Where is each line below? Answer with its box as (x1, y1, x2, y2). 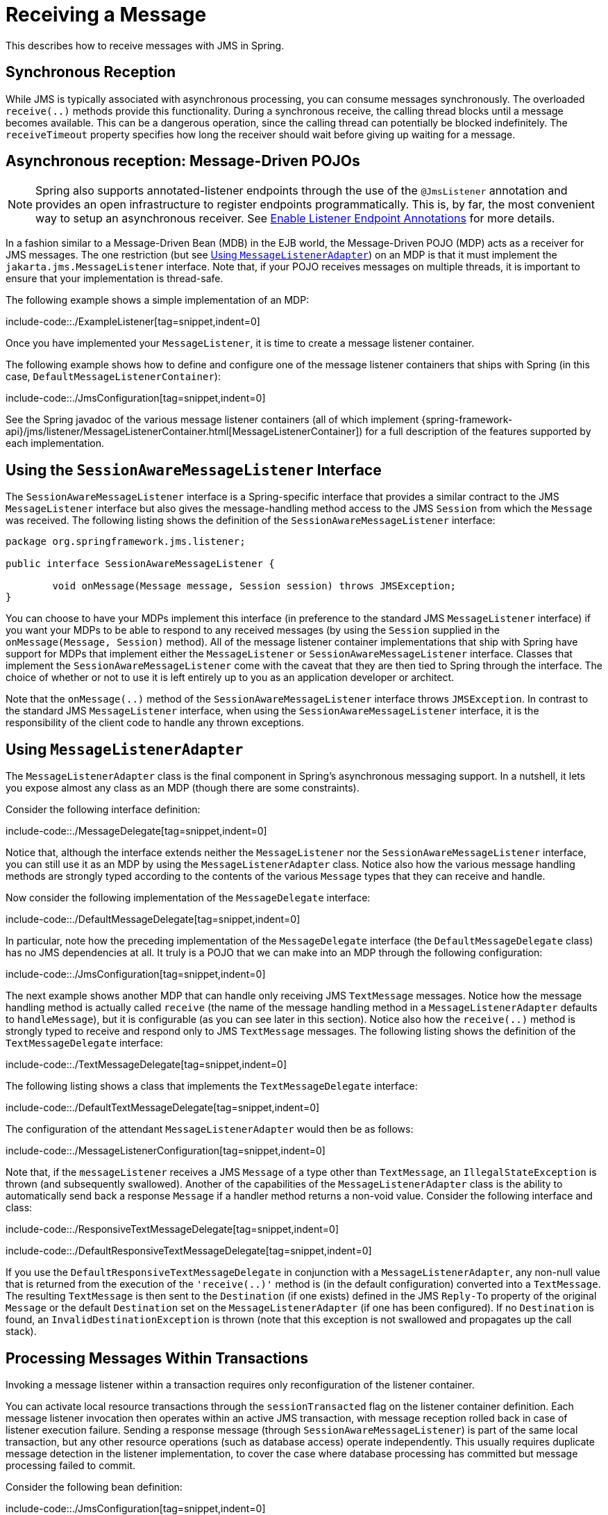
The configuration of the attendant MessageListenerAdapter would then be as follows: (6, 1123, 414, 1136)
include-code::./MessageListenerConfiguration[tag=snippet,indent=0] (6, 1145, 326, 1157)
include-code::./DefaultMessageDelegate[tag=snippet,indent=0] (6, 913, 301, 926)
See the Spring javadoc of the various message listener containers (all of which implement (6, 413, 419, 426)
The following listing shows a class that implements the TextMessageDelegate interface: (6, 1080, 418, 1092)
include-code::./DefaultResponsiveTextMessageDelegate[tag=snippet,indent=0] (6, 1245, 372, 1257)
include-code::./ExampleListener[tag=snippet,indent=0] (6, 316, 260, 328)
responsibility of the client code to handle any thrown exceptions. (6, 716, 304, 729)
